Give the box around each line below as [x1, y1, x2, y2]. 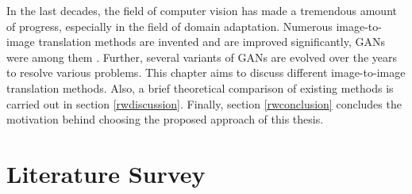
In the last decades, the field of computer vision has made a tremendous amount [6, 2, 397, 18]
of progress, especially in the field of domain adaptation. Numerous [6, 17, 333, 34]
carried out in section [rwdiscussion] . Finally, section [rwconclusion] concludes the [6, 95, 402, 112]
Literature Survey [6, 157, 206, 189]
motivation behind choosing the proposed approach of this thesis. [6, 111, 324, 127]
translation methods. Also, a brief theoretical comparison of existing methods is [6, 79, 394, 96]
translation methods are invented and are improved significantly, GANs [38, 33, 385, 50]
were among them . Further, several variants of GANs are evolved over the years [6, 48, 398, 65]
